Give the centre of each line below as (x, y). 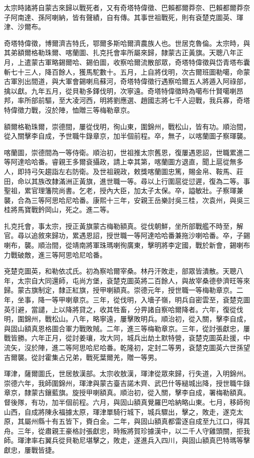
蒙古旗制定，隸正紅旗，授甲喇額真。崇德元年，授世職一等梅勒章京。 (127, 290)
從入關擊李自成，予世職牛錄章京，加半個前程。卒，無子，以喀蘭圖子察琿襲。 (127, 136)
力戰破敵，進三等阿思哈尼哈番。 (55, 254)
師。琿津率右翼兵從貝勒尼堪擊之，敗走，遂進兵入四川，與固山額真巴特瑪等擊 (127, 440)
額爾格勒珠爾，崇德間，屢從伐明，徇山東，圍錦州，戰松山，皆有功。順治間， (127, 126)
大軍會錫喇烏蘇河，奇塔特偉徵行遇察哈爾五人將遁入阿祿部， (154, 81)
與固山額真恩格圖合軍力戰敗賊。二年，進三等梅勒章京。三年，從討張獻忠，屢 (127, 328)
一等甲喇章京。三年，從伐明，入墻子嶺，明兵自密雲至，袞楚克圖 (147, 300)
